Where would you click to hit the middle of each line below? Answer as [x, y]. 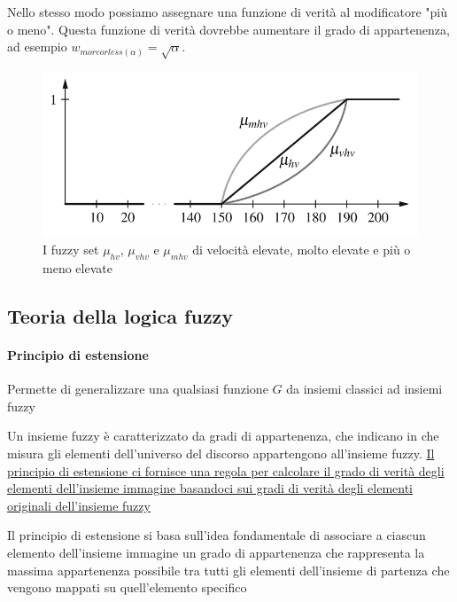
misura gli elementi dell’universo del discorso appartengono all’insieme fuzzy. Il [221, 453]
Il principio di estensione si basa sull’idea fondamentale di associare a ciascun [217, 535]
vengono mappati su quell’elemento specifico [127, 587]
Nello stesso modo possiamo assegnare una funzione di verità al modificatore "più [228, 12]
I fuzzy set [71, 250]
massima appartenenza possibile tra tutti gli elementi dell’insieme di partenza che [228, 570]
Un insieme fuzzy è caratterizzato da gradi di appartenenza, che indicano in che [223, 436]
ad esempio [37, 47]
